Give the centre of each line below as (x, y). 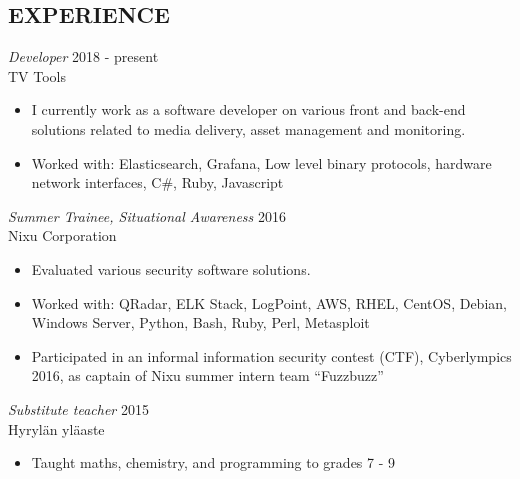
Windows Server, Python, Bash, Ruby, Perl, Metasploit (200, 322)
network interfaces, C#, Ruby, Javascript (157, 182)
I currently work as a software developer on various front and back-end (248, 109)
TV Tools (37, 75)
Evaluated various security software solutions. (171, 268)
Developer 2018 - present (83, 56)
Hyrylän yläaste (56, 428)
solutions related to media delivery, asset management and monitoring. (248, 128)
